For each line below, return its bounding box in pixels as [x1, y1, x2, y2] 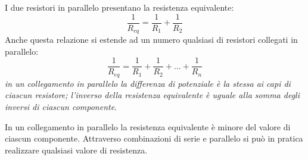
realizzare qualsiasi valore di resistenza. [5, 143, 148, 156]
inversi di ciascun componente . [5, 101, 117, 112]
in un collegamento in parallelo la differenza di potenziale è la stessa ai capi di [5, 77, 291, 89]
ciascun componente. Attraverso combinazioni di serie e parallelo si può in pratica [5, 132, 303, 145]
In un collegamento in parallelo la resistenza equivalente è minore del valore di [5, 120, 291, 133]
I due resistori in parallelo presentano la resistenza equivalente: [5, 1, 234, 13]
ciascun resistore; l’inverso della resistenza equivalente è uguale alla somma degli [5, 89, 300, 101]
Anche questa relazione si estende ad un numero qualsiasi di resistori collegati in [5, 33, 298, 46]
